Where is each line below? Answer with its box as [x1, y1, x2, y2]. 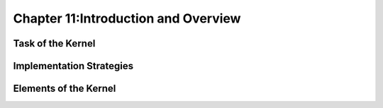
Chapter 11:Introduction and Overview [13, 11, 241, 26]
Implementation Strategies [13, 60, 134, 72]
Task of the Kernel [13, 37, 96, 49]
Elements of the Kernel [13, 83, 116, 95]
